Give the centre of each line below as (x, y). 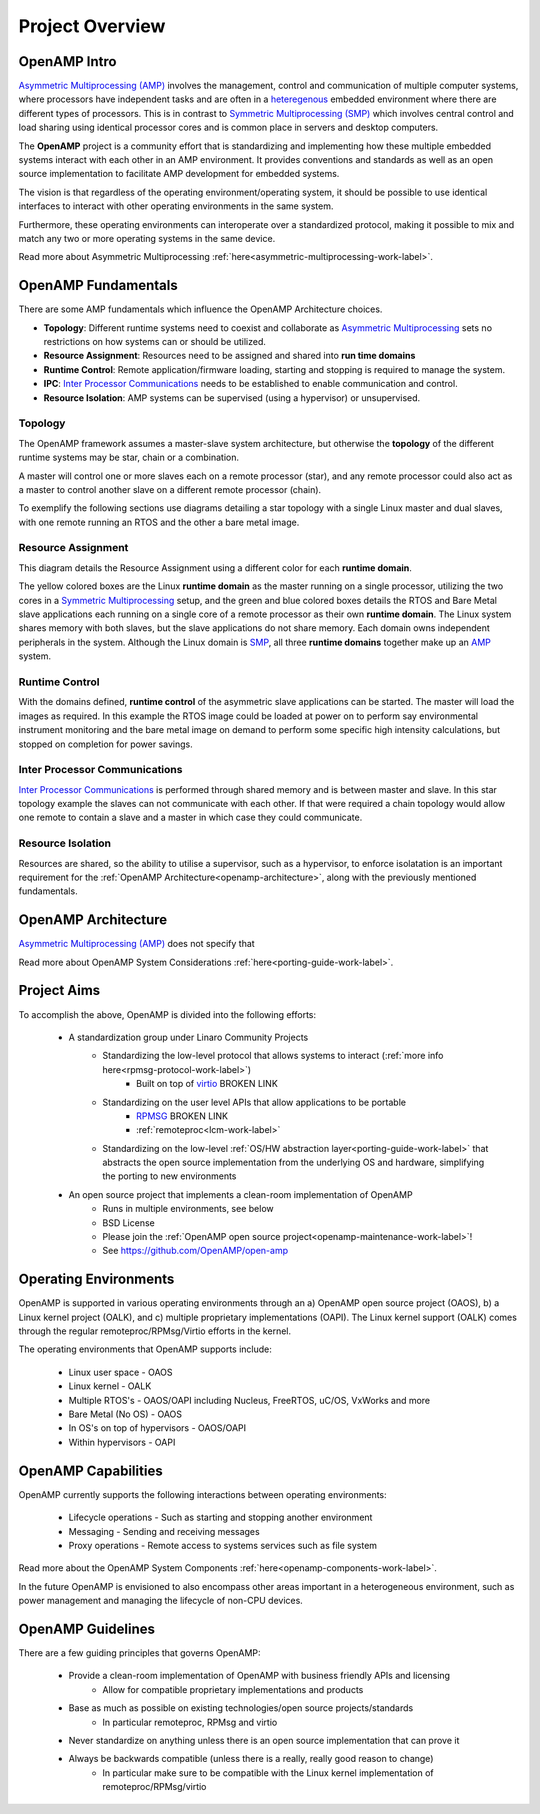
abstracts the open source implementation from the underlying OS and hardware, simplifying (293, 1162)
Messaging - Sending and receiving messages (164, 1531)
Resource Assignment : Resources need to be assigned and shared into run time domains (229, 356)
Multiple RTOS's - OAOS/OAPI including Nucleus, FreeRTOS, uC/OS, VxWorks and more (249, 1400)
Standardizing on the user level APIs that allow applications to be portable (254, 1102)
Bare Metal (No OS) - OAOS (125, 1414)
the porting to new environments (169, 1176)
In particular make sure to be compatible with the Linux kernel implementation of (268, 1772)
